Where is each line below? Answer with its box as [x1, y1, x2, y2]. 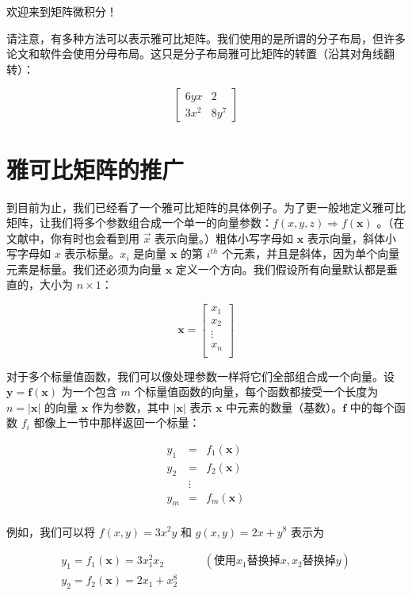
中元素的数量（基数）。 [226, 398, 343, 415]
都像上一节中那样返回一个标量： [33, 414, 200, 431]
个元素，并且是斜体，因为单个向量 [222, 245, 400, 262]
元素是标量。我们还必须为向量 [6, 260, 162, 277]
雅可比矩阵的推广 [6, 152, 185, 185]
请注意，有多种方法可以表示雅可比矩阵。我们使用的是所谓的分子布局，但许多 [6, 29, 406, 46]
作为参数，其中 [91, 398, 170, 415]
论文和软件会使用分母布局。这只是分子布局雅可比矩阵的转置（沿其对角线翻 [6, 45, 395, 62]
